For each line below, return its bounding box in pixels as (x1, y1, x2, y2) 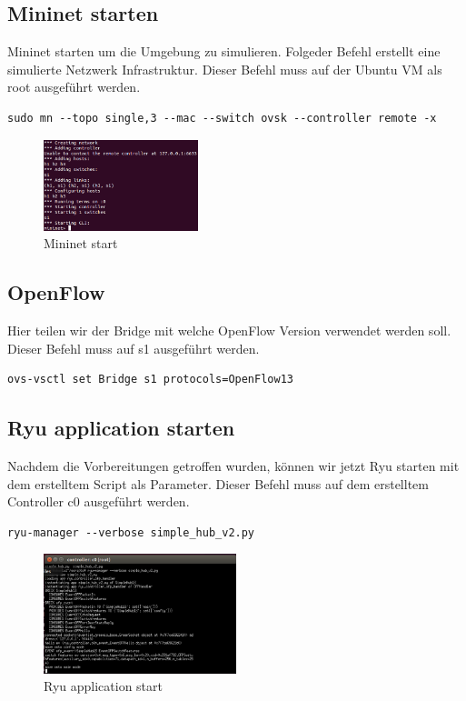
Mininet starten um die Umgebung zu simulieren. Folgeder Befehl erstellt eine (7, 42, 441, 61)
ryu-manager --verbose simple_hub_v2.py (7, 526, 255, 539)
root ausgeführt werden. (7, 77, 141, 96)
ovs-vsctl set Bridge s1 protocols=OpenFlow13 (7, 373, 293, 386)
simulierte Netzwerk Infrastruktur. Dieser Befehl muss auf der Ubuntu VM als (7, 59, 442, 78)
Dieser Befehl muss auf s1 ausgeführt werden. (7, 338, 260, 357)
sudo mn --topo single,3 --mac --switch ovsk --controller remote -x (7, 111, 437, 125)
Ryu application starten (7, 414, 235, 442)
